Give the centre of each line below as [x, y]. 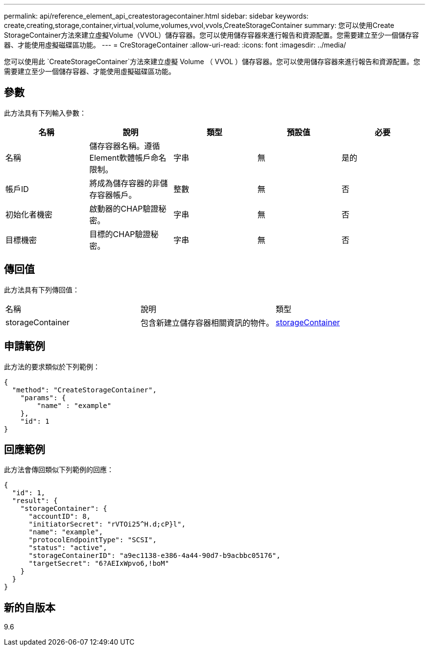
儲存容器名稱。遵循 [125, 146]
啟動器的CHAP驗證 [124, 208]
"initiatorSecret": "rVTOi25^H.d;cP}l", [107, 524]
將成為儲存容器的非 [125, 183]
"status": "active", [68, 548]
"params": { [43, 397]
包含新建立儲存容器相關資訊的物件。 [207, 323]
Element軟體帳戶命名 [128, 157]
